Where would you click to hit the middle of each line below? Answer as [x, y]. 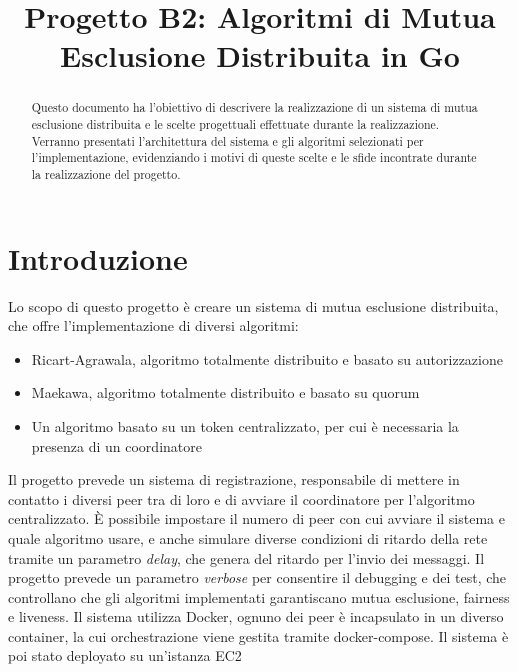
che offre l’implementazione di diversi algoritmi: [153, 325]
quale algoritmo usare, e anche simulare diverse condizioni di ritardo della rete [248, 537]
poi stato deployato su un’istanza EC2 [125, 655]
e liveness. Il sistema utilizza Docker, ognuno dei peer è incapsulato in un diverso [256, 616]
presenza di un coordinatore [116, 445]
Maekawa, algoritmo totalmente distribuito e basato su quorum [225, 392]
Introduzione [98, 257]
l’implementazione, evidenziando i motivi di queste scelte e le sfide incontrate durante [254, 157]
